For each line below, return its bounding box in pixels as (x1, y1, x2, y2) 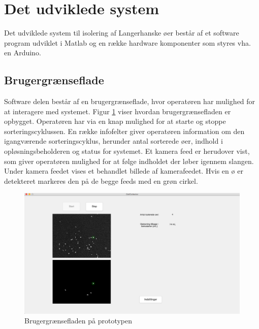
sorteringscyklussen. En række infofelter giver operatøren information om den (4, 125, 245, 136)
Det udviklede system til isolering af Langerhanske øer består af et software (4, 27, 239, 38)
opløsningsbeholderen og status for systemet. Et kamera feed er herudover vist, (4, 146, 250, 156)
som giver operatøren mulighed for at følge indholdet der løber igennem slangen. (4, 155, 254, 166)
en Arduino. (4, 47, 41, 58)
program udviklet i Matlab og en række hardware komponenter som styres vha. (4, 37, 251, 48)
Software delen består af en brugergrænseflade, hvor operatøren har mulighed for (4, 96, 255, 107)
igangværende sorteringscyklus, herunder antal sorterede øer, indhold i (4, 136, 223, 146)
